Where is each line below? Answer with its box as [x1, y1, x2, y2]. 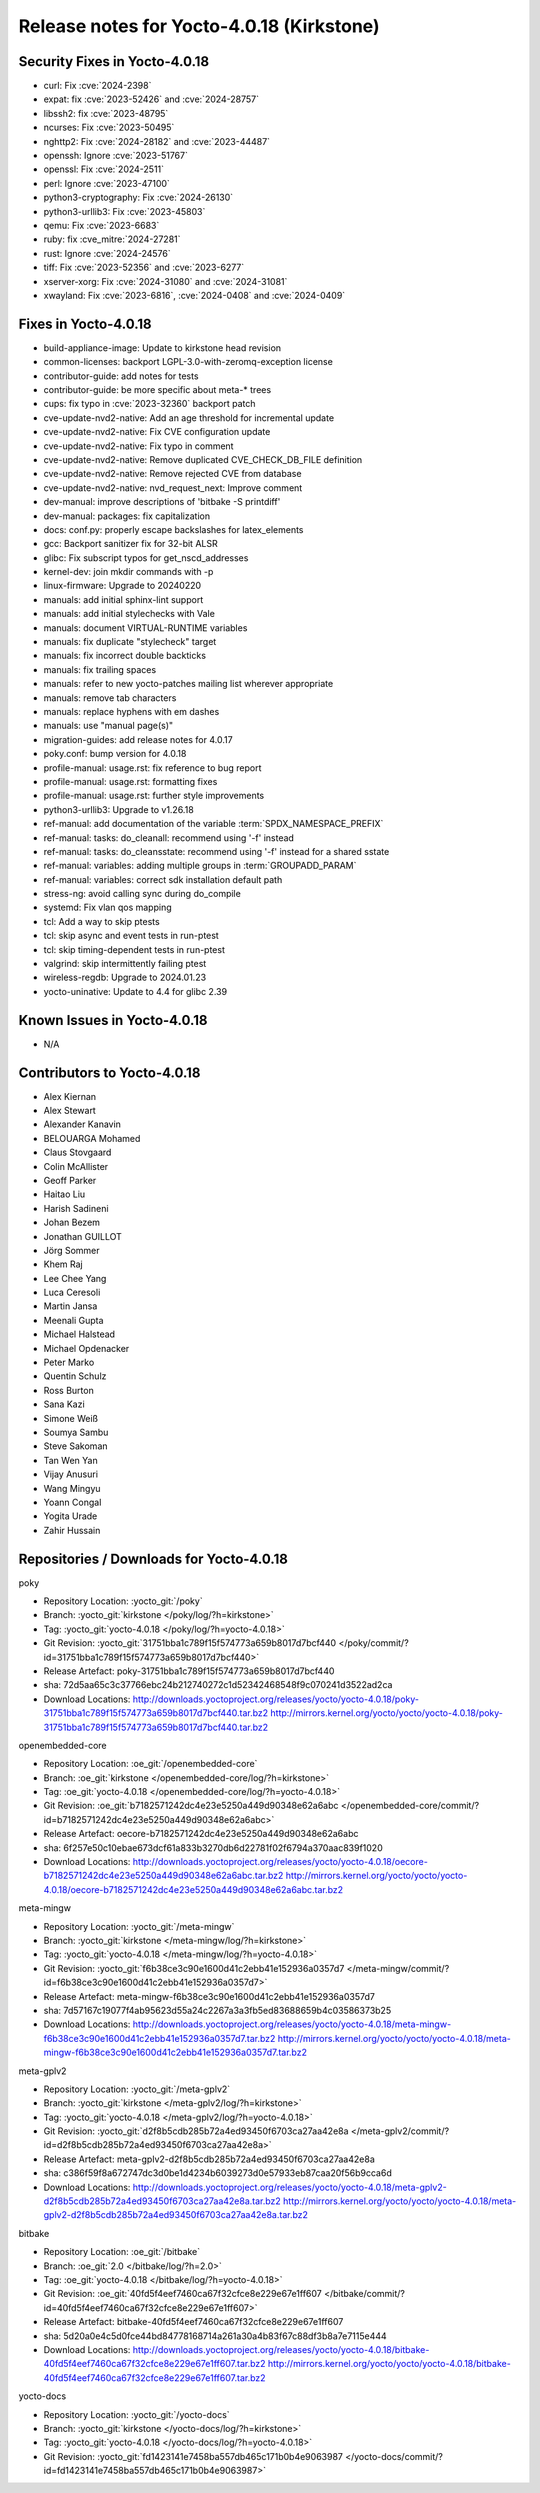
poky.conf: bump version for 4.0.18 [43, 748, 187, 760]
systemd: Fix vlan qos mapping [43, 901, 172, 914]
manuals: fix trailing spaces [43, 663, 157, 675]
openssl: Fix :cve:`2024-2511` [43, 163, 165, 175]
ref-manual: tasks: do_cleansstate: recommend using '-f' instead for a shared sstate [43, 845, 390, 857]
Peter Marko [43, 1356, 95, 1369]
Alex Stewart [43, 1105, 97, 1116]
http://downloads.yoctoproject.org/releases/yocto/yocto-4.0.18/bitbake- [132, 2343, 430, 2355]
